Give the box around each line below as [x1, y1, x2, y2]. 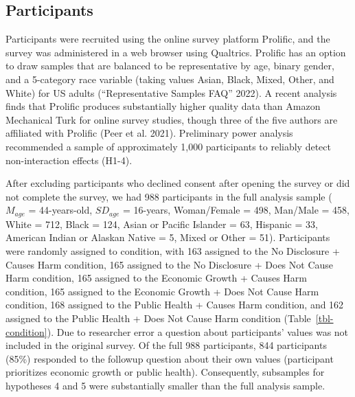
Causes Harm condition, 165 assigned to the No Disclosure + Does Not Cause [5, 257, 334, 271]
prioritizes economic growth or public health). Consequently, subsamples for [5, 365, 325, 379]
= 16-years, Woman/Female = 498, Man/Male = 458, [122, 203, 350, 217]
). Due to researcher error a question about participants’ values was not [47, 324, 349, 339]
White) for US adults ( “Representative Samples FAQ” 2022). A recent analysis [5, 85, 337, 100]
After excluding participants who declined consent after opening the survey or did [5, 176, 350, 190]
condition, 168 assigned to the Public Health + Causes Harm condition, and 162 [5, 297, 344, 312]
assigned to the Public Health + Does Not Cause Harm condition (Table [5, 310, 311, 325]
